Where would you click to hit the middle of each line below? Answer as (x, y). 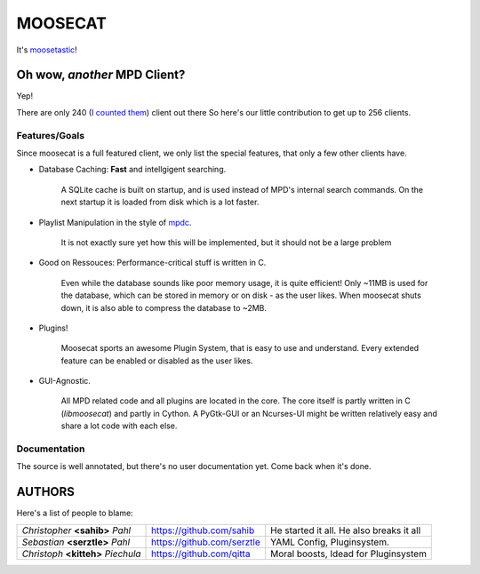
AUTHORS (46, 492)
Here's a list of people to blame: (75, 513)
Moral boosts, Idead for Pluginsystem (348, 554)
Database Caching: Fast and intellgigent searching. (132, 170)
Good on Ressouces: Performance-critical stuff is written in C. (152, 263)
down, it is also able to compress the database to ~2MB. (164, 307)
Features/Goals (50, 135)
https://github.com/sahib (203, 530)
